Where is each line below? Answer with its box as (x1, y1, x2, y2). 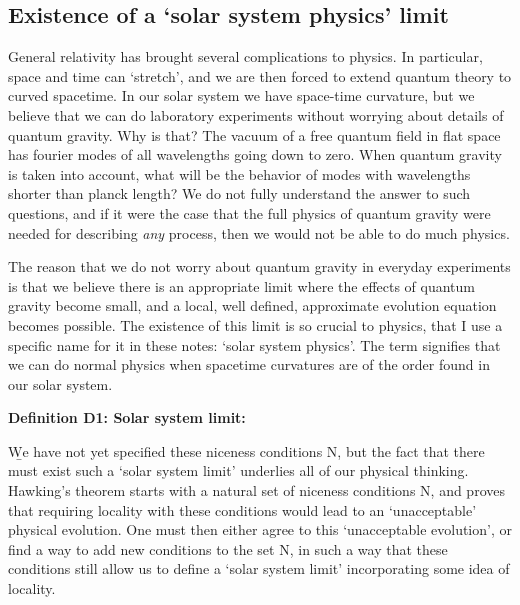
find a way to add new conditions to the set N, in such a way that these (8, 538, 448, 559)
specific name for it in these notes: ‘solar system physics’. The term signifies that (8, 334, 501, 355)
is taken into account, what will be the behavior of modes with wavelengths (8, 163, 471, 184)
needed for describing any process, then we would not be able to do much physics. (8, 222, 510, 243)
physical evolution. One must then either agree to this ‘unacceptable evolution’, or (8, 519, 512, 540)
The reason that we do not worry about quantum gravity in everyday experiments (8, 256, 511, 277)
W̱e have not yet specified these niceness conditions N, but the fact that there (8, 440, 485, 461)
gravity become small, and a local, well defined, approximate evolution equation (8, 295, 497, 316)
